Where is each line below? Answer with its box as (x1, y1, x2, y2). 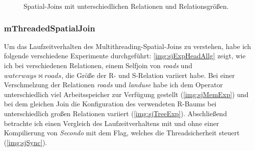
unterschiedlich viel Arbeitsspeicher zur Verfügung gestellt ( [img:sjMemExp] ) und (4, 89, 249, 99)
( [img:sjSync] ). (4, 137, 48, 147)
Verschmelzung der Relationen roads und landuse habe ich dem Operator (4, 79, 223, 90)
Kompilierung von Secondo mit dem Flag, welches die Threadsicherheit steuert (4, 127, 240, 138)
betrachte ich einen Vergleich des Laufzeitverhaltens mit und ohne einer (4, 118, 219, 128)
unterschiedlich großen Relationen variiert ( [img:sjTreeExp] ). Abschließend (4, 108, 227, 118)
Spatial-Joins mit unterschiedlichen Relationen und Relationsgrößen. (24, 1, 229, 11)
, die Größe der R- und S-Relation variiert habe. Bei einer (61, 70, 235, 80)
